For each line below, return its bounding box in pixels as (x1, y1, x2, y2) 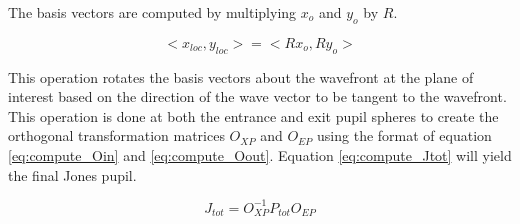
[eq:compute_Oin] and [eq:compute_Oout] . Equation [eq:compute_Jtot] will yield (8, 144, 512, 165)
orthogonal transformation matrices (8, 125, 225, 146)
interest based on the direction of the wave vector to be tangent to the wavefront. (8, 86, 507, 107)
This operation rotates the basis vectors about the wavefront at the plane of (8, 66, 474, 87)
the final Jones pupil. (8, 164, 137, 185)
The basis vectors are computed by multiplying (8, 2, 297, 22)
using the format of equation (317, 125, 492, 146)
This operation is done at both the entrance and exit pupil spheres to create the (8, 105, 499, 126)
